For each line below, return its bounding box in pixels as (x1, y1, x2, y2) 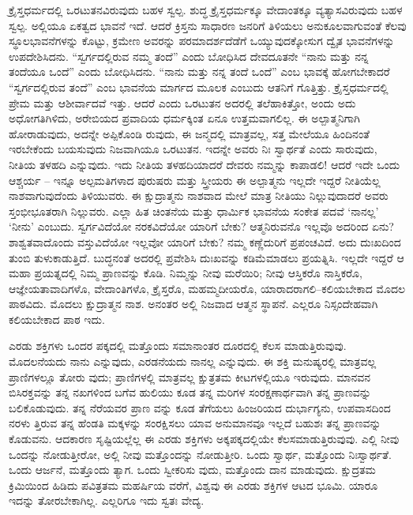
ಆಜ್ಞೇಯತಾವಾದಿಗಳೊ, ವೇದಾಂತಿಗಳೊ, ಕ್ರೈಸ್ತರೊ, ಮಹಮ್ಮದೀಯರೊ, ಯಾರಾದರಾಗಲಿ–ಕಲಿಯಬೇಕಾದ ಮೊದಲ (9, 280, 406, 296)
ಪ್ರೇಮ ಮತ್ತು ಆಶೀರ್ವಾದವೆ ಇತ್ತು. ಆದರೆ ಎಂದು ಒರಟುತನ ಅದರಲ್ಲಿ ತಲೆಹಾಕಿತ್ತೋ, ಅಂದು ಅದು (9, 94, 356, 111)
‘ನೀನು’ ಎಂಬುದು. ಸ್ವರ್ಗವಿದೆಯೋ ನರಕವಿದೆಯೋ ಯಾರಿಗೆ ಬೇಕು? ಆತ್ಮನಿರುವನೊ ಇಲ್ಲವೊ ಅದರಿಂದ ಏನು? (9, 218, 394, 235)
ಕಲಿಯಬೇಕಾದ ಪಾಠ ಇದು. (9, 310, 105, 327)
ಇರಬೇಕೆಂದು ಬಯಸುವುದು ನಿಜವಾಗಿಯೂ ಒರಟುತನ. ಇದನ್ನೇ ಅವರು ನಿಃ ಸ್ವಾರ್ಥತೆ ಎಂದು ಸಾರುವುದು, (9, 141, 377, 157)
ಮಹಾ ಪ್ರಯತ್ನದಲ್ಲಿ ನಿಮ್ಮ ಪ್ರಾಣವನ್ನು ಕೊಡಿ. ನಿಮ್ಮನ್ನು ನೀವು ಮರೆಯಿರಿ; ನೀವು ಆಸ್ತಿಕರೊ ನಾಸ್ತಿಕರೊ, (9, 265, 362, 281)
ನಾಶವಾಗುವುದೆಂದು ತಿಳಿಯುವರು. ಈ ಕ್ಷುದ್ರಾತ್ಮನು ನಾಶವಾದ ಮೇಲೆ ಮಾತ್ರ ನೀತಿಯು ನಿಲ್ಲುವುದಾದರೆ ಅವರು (9, 187, 389, 204)
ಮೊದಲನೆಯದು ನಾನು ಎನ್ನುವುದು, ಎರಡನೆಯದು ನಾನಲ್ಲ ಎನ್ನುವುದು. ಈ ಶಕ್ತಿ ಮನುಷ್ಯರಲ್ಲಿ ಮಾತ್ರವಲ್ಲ (9, 353, 377, 370)
